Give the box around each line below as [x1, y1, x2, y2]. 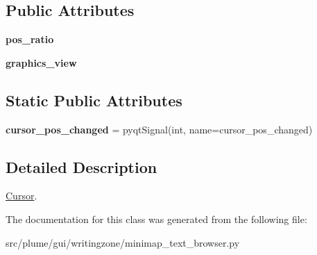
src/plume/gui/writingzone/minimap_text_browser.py [6, 235, 240, 249]
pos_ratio [6, 32, 54, 47]
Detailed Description [6, 156, 157, 177]
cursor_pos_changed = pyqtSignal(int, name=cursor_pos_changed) [6, 122, 313, 136]
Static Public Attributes [6, 89, 182, 110]
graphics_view [6, 55, 77, 69]
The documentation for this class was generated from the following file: [6, 211, 307, 226]
